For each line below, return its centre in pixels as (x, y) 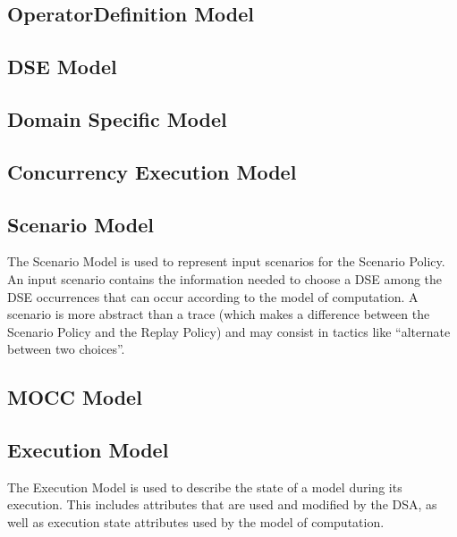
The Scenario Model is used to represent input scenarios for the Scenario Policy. (226, 261)
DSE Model (62, 67)
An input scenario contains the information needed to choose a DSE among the (225, 278)
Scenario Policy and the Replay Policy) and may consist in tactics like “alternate (229, 331)
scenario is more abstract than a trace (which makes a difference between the (219, 314)
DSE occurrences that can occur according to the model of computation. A (213, 296)
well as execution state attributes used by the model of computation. (196, 522)
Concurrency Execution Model (152, 171)
